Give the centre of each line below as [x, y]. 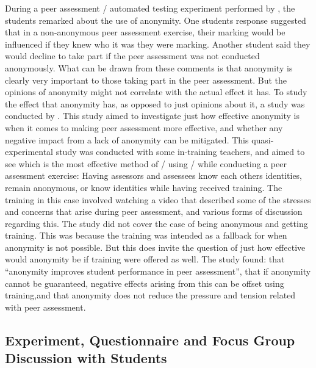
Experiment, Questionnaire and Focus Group [150, 340]
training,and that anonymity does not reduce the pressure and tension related [150, 295]
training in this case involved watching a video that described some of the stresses [158, 199]
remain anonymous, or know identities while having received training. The [144, 187]
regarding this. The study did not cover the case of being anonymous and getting [156, 223]
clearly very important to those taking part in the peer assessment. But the [146, 80]
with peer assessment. [45, 307]
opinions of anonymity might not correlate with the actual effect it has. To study [156, 92]
